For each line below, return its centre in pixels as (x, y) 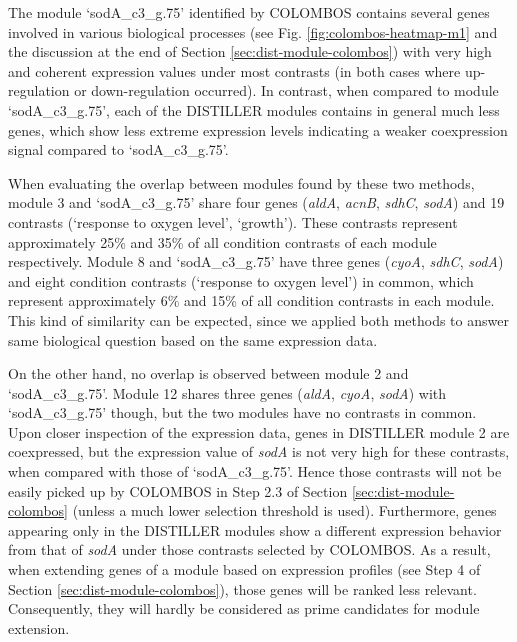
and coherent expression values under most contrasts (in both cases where (234, 70)
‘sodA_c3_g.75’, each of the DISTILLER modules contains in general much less (254, 109)
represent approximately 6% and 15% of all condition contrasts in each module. (251, 300)
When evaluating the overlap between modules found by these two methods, (241, 182)
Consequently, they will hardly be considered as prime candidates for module (244, 608)
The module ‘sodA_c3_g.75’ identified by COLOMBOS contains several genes (249, 12)
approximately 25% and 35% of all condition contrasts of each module (222, 241)
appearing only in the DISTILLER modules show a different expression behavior (255, 529)
